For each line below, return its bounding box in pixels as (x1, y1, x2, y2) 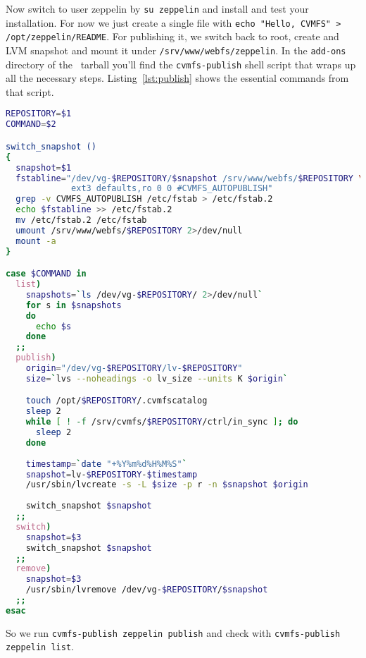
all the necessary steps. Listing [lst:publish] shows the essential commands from (6, 71, 349, 85)
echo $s (35, 321, 72, 331)
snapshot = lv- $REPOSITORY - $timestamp (25, 469, 198, 480)
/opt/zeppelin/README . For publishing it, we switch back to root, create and (6, 29, 339, 44)
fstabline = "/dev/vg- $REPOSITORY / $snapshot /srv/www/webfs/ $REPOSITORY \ (15, 173, 364, 183)
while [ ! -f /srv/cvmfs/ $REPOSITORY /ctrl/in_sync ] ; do (25, 417, 298, 427)
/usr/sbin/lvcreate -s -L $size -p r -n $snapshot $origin (25, 480, 308, 490)
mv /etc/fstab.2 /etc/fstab (15, 215, 147, 225)
